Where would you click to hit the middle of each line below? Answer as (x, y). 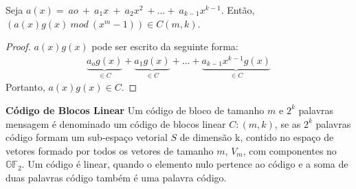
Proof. (18, 46)
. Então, (238, 10)
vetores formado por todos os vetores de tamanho (110, 150)
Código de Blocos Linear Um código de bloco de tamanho (135, 110)
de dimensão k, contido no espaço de (257, 137)
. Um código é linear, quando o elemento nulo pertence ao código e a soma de (185, 164)
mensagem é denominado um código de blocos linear (116, 123)
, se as (288, 123)
